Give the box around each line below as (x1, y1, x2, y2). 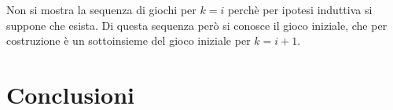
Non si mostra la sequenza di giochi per (6, 2, 196, 17)
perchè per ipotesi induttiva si (227, 2, 373, 17)
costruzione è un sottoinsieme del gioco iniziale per (6, 32, 251, 49)
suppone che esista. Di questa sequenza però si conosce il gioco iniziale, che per (6, 16, 387, 33)
